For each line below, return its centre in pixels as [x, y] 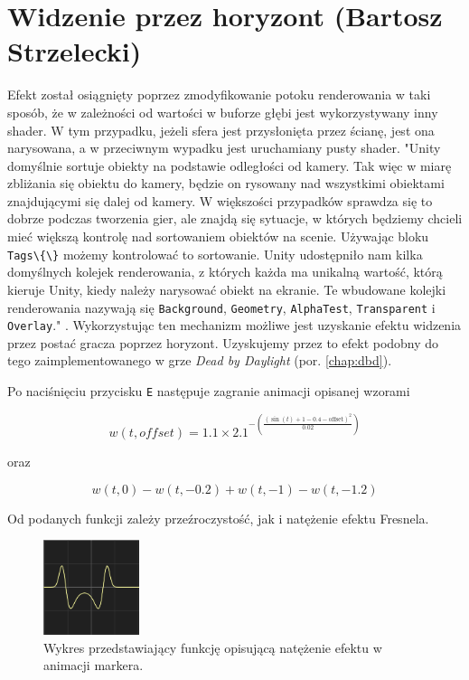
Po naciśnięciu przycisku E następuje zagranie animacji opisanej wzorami [209, 391]
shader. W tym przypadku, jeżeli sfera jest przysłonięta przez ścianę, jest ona [221, 130]
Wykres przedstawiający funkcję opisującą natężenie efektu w [213, 647]
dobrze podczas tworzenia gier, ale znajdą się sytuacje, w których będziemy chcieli [235, 218]
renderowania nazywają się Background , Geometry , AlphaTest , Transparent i [221, 307]
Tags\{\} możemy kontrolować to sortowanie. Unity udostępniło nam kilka [215, 254]
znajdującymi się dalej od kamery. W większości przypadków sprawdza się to [220, 200]
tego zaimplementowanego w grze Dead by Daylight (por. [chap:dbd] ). [200, 360]
